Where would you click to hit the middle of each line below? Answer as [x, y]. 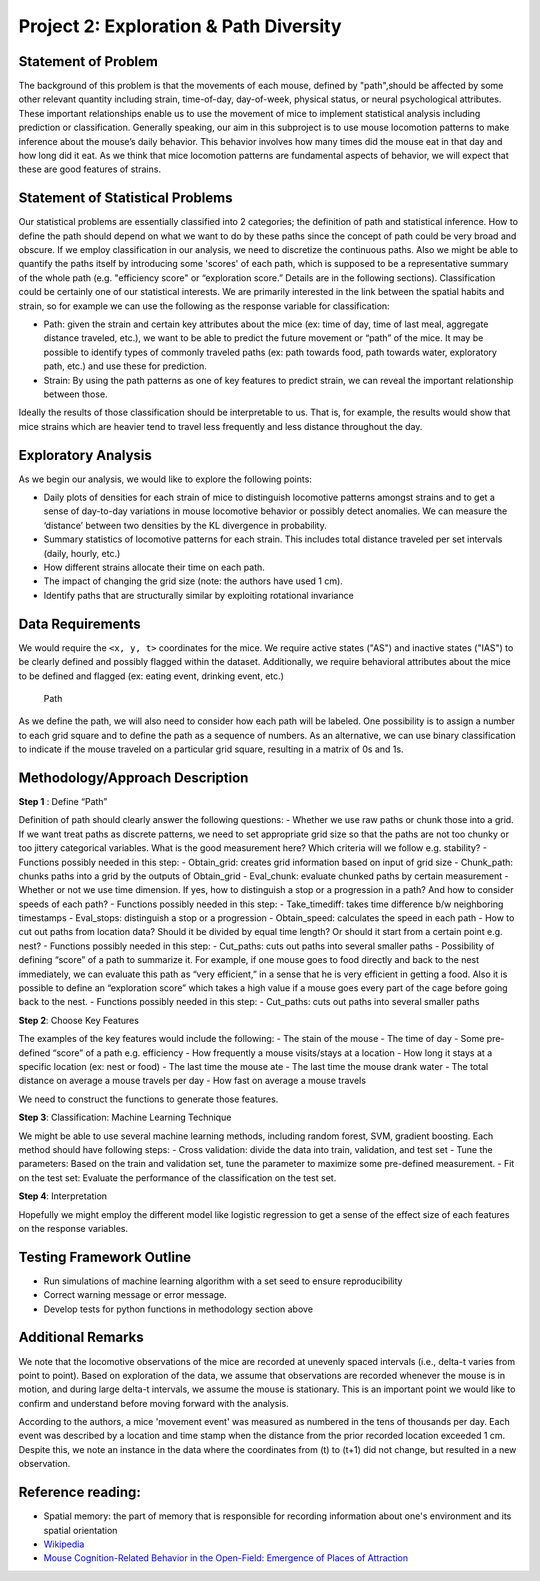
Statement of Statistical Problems [125, 198]
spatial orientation [80, 1530]
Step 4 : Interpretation [63, 1196]
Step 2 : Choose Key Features [79, 1020]
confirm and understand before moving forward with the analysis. [153, 1403]
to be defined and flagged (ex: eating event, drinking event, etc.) [151, 676]
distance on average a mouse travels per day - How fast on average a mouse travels [192, 1081]
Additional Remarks [81, 1337]
